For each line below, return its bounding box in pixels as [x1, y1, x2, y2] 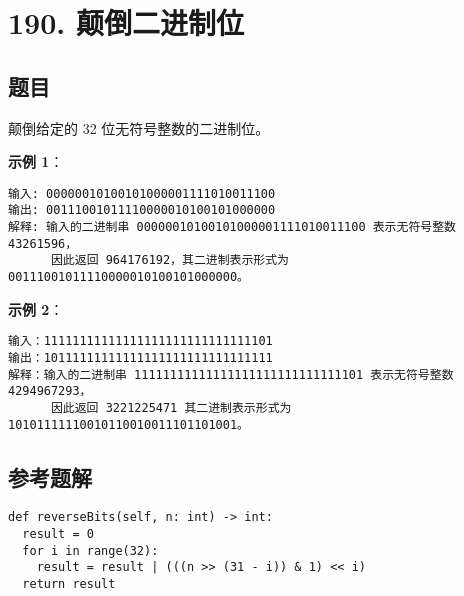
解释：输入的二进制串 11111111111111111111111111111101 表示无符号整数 [8, 367, 454, 382]
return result [22, 577, 116, 592]
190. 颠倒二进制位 [8, 2, 244, 43]
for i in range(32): [22, 543, 159, 558]
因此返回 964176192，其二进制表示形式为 [50, 253, 290, 268]
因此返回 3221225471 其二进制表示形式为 [50, 400, 292, 415]
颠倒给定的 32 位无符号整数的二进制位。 [8, 117, 270, 138]
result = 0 [22, 527, 94, 542]
